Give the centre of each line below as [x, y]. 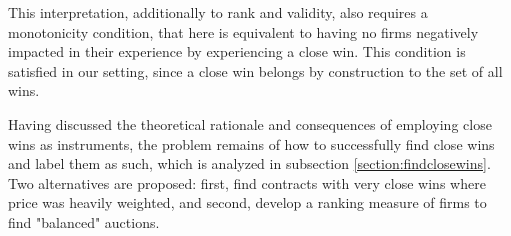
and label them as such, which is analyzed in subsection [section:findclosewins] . [249, 163]
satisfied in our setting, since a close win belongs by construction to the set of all [255, 70]
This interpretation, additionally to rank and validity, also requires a [218, 12]
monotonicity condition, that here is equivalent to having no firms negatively [243, 31]
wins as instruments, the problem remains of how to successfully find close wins [251, 143]
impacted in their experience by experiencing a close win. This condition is [237, 51]
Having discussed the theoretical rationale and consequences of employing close [250, 123]
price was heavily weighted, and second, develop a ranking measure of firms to [247, 202]
